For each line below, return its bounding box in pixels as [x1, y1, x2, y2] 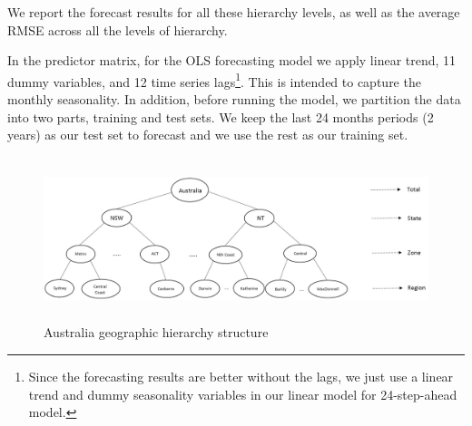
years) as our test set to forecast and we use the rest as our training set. [7, 125, 408, 144]
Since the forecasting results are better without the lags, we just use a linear [28, 367, 454, 385]
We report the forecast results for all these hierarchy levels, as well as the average [7, 3, 460, 21]
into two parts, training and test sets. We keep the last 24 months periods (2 [7, 107, 434, 126]
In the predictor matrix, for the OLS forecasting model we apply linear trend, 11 [7, 51, 457, 70]
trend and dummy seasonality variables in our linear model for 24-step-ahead [28, 384, 457, 403]
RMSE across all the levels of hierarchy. [7, 20, 228, 39]
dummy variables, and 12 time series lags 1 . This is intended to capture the [7, 69, 421, 91]
